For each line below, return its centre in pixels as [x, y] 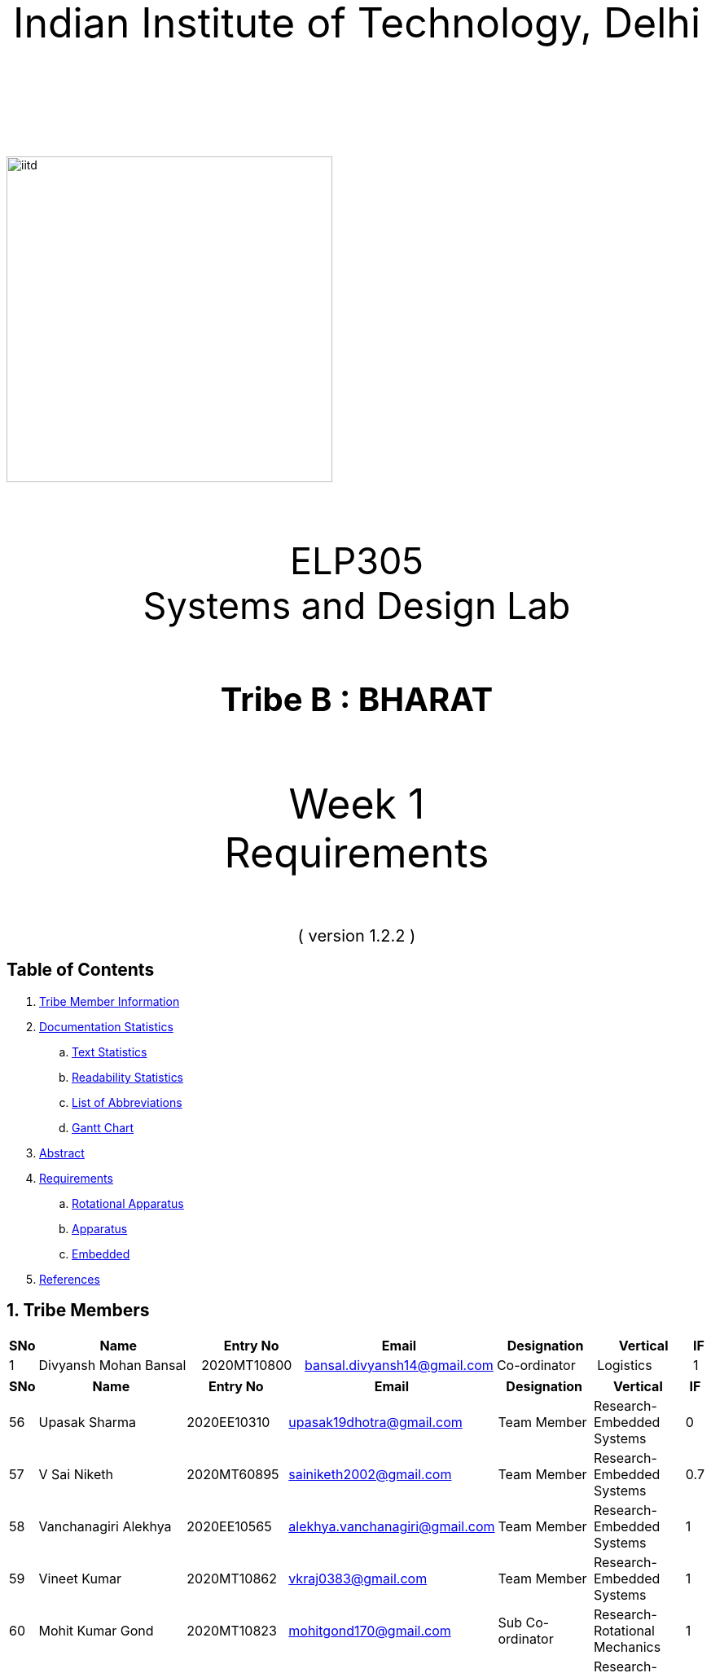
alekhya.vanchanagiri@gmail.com [392, 1526]
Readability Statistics [128, 1077]
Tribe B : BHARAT [357, 699]
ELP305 [357, 561]
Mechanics [627, 1647]
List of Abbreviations [127, 1102]
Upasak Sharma [88, 1422]
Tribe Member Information [110, 1001]
